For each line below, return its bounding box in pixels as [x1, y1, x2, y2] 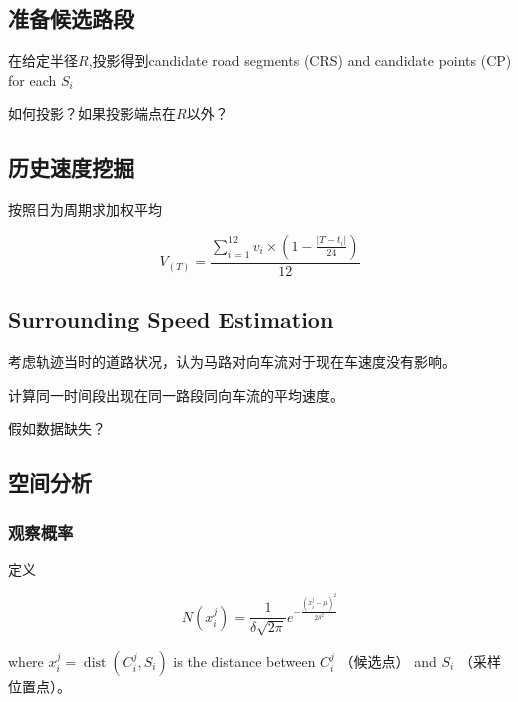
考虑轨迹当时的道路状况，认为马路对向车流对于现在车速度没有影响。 [8, 351, 456, 372]
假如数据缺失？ [8, 418, 106, 439]
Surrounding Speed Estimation [8, 304, 334, 335]
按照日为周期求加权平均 [8, 199, 162, 220]
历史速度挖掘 [8, 152, 134, 183]
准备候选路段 [8, 3, 134, 34]
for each [8, 69, 57, 90]
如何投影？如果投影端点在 [8, 103, 176, 124]
